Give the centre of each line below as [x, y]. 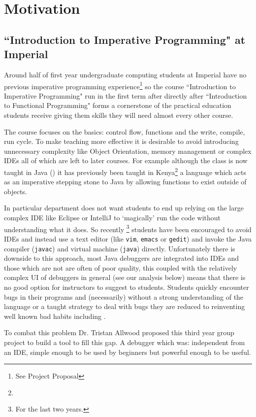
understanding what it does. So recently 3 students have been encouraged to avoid [128, 228]
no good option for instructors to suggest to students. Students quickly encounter [127, 287]
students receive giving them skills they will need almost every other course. [119, 115]
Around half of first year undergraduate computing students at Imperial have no [125, 74]
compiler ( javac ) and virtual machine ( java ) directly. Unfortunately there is [120, 248]
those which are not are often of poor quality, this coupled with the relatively [121, 267]
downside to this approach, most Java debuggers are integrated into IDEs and [122, 258]
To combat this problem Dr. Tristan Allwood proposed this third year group [119, 332]
